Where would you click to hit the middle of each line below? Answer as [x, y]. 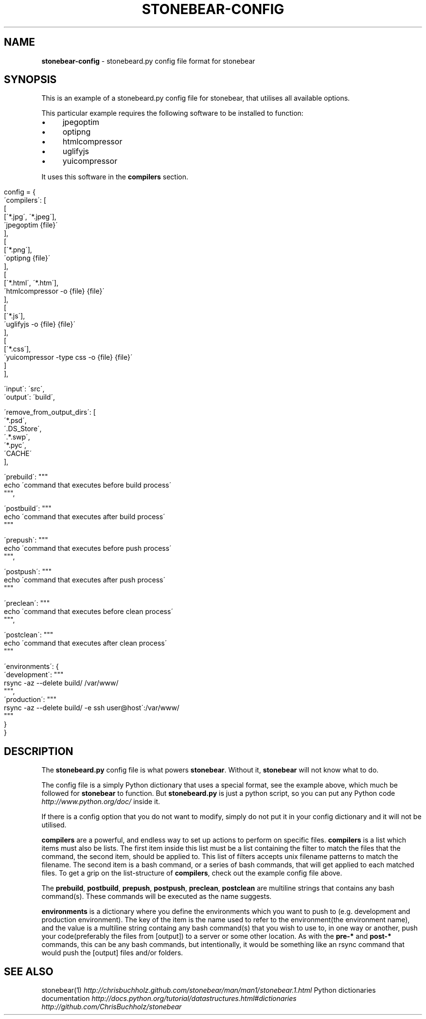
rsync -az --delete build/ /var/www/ [61, 683]
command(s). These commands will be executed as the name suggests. [157, 896]
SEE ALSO [29, 971]
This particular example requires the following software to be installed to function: [172, 113]
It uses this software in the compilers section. [115, 177]
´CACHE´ [18, 454]
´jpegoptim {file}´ [31, 225]
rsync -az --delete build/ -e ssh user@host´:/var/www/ [92, 708]
